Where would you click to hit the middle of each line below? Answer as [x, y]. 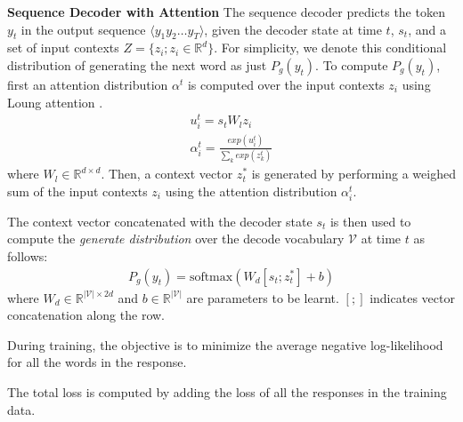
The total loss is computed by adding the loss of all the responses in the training [227, 392]
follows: [28, 256]
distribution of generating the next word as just [137, 64]
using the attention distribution [251, 191]
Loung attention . [55, 102]
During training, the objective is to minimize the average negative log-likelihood [225, 344]
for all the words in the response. [97, 362]
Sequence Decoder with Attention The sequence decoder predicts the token [226, 12]
